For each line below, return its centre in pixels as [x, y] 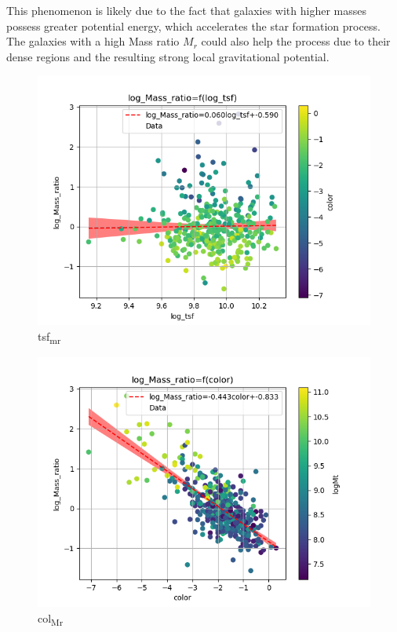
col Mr [51, 619]
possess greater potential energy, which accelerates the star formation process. [193, 26]
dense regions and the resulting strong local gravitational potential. [168, 56]
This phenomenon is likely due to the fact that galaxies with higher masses [186, 10]
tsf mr [49, 337]
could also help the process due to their [296, 41]
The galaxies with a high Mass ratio [93, 41]
